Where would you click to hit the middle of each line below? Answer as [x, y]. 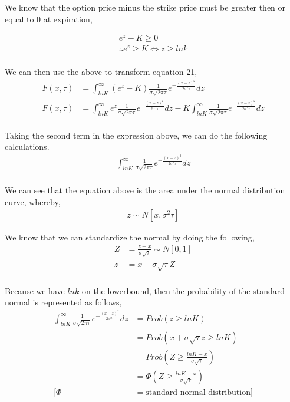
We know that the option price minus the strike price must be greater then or [145, 7]
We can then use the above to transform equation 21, [101, 72]
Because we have [35, 290]
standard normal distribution [198, 392]
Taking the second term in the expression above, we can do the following [136, 135]
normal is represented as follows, [63, 302]
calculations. [27, 146]
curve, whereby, [33, 201]
